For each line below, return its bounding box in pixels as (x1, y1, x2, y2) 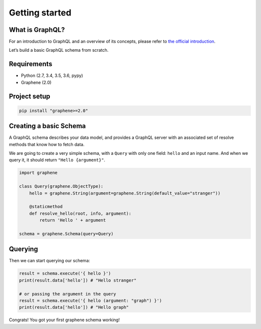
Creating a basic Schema (9, 122, 86, 130)
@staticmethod (29, 204, 63, 209)
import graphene (19, 170, 58, 176)
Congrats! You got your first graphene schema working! (9, 317, 120, 323)
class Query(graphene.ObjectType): (19, 184, 103, 189)
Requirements (9, 60, 53, 68)
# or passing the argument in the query (19, 291, 116, 297)
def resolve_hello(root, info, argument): (29, 210, 131, 216)
